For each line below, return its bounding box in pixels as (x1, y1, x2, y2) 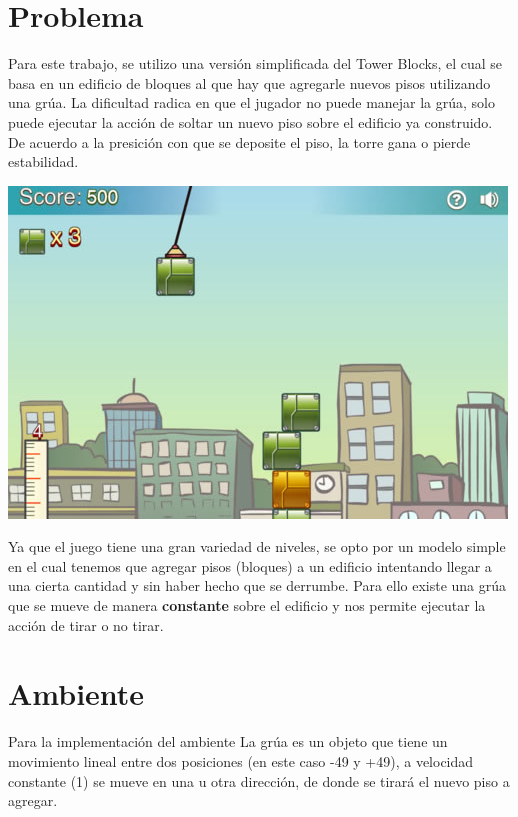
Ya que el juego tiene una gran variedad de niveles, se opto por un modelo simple (8, 536, 506, 557)
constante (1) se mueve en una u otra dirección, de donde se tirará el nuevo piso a (8, 770, 510, 791)
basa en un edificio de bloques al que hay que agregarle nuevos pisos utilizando (8, 72, 491, 93)
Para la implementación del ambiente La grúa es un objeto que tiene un (8, 731, 448, 752)
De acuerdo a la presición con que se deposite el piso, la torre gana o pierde (8, 131, 471, 152)
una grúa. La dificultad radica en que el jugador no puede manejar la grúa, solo (8, 92, 496, 113)
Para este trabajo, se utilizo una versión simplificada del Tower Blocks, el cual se (8, 53, 503, 74)
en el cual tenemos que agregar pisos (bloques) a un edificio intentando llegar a (8, 555, 492, 576)
